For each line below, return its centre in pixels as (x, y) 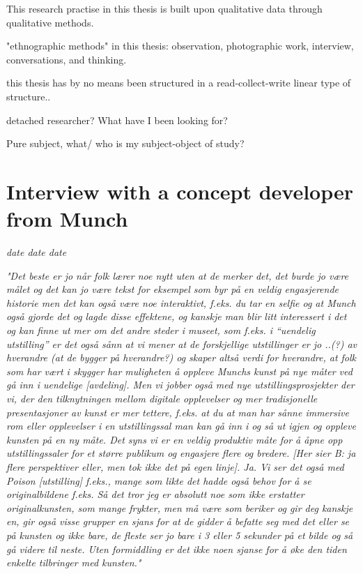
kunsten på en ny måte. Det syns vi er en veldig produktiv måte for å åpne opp (175, 439)
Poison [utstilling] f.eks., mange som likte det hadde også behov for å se (159, 480)
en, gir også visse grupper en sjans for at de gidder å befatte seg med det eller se (178, 521)
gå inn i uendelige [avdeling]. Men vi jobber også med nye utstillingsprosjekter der (180, 385)
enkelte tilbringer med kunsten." (74, 562)
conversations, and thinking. (67, 59)
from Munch (67, 219)
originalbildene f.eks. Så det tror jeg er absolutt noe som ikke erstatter (155, 494)
